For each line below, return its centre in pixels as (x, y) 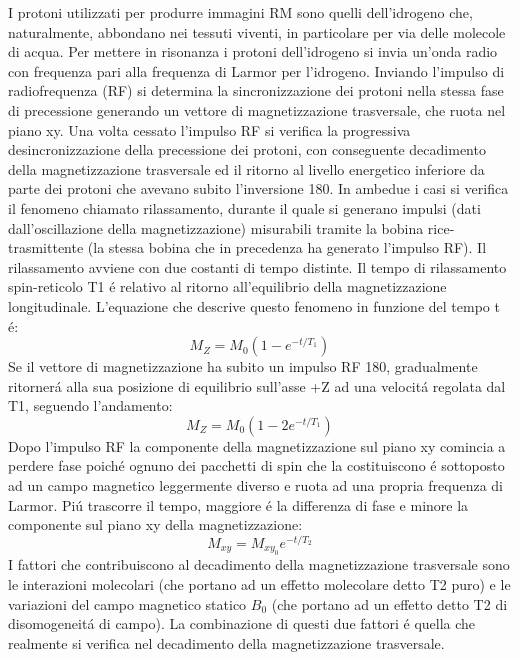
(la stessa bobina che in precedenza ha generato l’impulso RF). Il (287, 247)
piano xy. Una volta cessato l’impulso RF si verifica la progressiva (209, 129)
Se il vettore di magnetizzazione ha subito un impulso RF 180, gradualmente (243, 366)
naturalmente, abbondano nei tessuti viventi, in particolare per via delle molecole (257, 31)
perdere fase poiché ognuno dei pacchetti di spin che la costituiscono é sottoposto (256, 465)
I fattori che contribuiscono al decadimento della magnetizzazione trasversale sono (259, 564)
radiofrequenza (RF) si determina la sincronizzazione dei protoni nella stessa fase (256, 90)
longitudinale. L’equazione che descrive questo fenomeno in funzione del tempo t (254, 305)
